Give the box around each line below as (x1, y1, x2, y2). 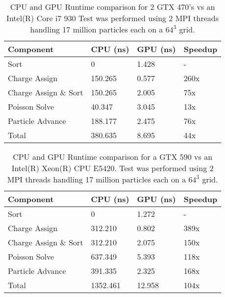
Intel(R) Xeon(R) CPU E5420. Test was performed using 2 (11, 162, 214, 174)
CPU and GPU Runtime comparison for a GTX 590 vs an (13, 151, 213, 162)
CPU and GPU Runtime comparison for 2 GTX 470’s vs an (10, 1, 215, 12)
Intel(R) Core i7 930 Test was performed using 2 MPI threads (6, 12, 219, 24)
